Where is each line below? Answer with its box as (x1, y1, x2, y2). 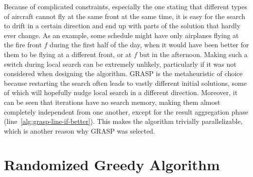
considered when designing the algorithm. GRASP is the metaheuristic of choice (4, 68, 243, 79)
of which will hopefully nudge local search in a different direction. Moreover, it (4, 87, 238, 98)
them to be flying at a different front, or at (4, 49, 132, 59)
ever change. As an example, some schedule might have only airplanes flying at (4, 30, 239, 40)
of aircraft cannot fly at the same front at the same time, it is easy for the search (4, 11, 245, 21)
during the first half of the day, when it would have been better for (50, 39, 249, 50)
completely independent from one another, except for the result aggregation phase (4, 106, 249, 117)
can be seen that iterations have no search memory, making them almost (4, 97, 220, 107)
